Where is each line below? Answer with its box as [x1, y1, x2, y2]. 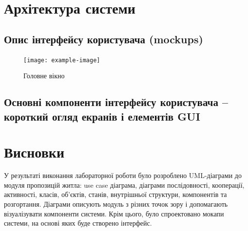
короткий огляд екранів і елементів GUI [4, 108, 200, 124]
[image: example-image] [23, 56, 100, 64]
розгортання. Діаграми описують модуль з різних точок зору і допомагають [4, 198, 228, 209]
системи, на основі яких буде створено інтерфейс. [4, 218, 152, 228]
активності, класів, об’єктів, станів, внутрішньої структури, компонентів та [4, 189, 227, 199]
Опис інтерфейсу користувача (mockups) [4, 31, 203, 46]
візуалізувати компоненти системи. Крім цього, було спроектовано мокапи [4, 208, 224, 218]
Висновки [4, 142, 65, 162]
